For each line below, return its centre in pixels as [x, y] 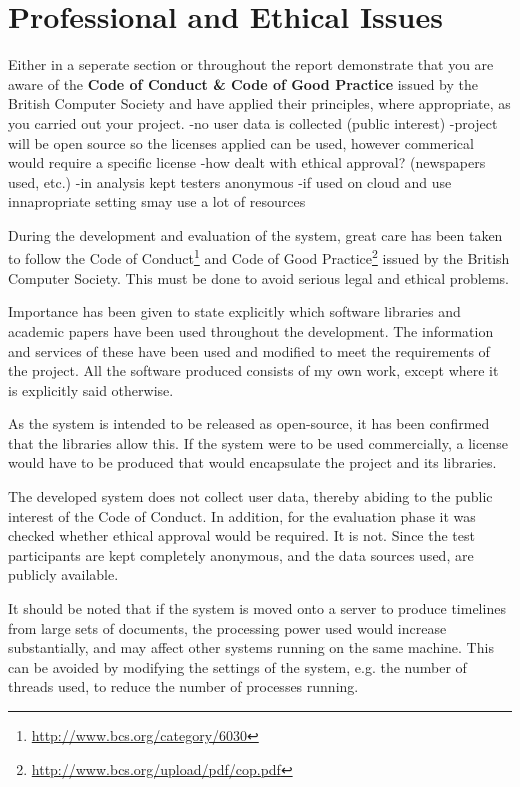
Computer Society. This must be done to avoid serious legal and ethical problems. [258, 277]
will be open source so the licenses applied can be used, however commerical [241, 142]
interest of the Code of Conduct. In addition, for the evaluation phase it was [242, 515]
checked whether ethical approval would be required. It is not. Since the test [241, 535]
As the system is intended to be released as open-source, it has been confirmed [249, 423]
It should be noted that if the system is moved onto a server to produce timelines [257, 608]
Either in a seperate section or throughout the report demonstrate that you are [251, 64]
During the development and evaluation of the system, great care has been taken [255, 234]
